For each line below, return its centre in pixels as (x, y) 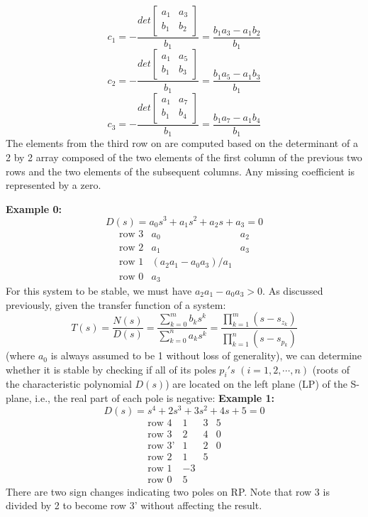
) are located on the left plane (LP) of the (256, 384)
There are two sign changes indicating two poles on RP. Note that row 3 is (168, 491)
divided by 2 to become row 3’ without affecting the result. (134, 505)
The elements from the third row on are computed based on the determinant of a (182, 143)
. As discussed (293, 290)
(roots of (331, 369)
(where (21, 355)
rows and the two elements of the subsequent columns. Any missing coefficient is (180, 171)
